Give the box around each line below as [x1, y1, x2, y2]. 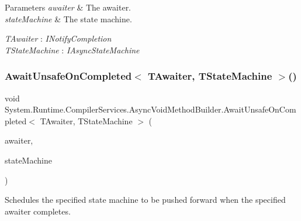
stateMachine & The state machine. [5, 12, 132, 25]
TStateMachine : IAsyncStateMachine [5, 43, 140, 56]
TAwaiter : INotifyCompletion [5, 32, 112, 45]
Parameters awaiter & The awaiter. [5, 1, 132, 13]
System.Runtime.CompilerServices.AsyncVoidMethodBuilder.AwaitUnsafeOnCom [5, 103, 296, 115]
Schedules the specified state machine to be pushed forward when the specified [5, 193, 286, 206]
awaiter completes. [5, 205, 71, 217]
